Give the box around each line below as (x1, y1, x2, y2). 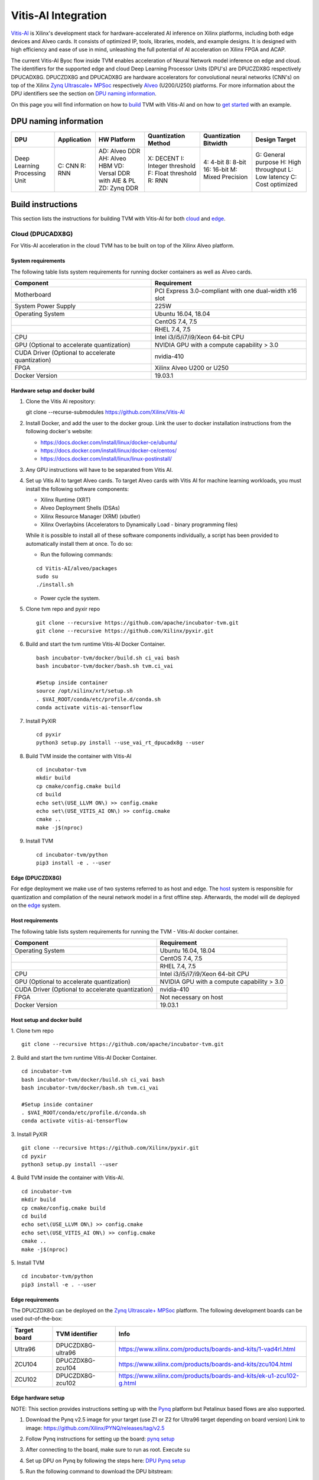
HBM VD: (98, 162, 124, 170)
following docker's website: (25, 428, 93, 435)
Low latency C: (255, 172, 297, 181)
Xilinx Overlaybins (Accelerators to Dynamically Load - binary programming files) (40, 521, 238, 528)
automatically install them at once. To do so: (25, 540, 133, 547)
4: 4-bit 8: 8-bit (203, 157, 246, 166)
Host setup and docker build (11, 1016, 82, 1024)
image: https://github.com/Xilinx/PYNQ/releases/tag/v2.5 (25, 1424, 165, 1431)
